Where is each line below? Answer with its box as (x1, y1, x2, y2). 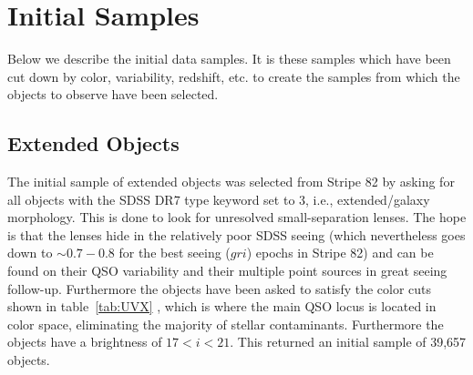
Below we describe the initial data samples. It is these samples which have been (7, 49, 451, 68)
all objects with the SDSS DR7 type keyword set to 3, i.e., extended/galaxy (7, 189, 430, 208)
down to (7, 243, 53, 262)
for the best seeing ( (118, 243, 231, 262)
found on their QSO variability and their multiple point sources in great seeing (7, 261, 447, 280)
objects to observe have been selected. (7, 85, 219, 104)
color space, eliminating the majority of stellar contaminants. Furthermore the (7, 314, 444, 333)
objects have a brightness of (7, 332, 162, 351)
